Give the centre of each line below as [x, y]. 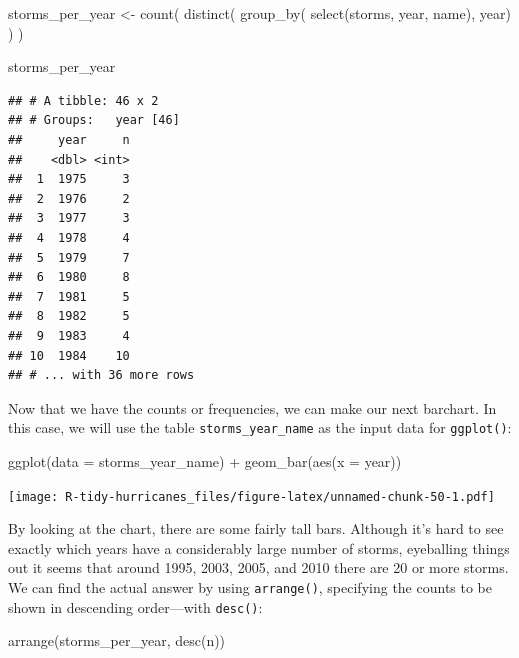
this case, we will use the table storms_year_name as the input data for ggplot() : [260, 427]
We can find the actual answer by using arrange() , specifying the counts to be [250, 586]
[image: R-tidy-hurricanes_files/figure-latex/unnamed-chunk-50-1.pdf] [251, 496]
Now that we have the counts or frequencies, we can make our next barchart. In [252, 407]
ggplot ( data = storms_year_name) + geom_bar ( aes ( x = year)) [205, 460]
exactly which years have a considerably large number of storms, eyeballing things [259, 547]
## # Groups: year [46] [94, 120]
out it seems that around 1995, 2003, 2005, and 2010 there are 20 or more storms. [258, 567]
